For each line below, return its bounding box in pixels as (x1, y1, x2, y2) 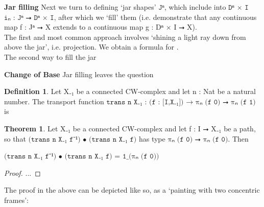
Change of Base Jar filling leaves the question (4, 68, 154, 79)
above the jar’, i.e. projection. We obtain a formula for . (4, 41, 179, 52)
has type (138, 133, 165, 144)
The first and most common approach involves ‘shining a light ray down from (4, 31, 246, 42)
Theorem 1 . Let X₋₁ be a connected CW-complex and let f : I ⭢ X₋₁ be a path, (4, 123, 256, 133)
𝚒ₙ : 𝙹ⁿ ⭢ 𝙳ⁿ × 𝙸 (4, 14, 54, 21)
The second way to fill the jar (4, 51, 97, 62)
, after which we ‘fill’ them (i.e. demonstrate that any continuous (54, 11, 257, 22)
